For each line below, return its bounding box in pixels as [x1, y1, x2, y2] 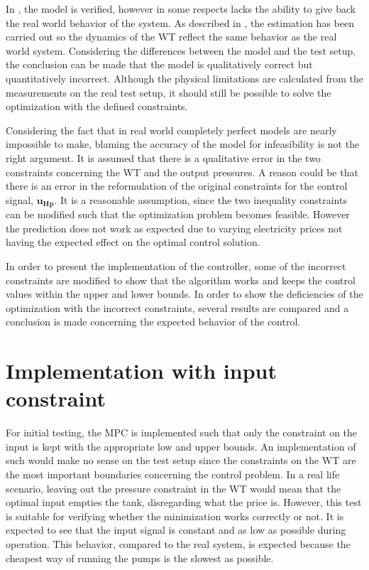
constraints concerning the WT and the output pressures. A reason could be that [6, 164, 358, 179]
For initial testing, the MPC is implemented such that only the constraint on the [6, 425, 358, 440]
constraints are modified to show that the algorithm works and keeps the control [6, 272, 356, 287]
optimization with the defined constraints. [6, 99, 188, 114]
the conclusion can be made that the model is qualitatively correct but [6, 57, 313, 72]
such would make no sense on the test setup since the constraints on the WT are [6, 453, 356, 468]
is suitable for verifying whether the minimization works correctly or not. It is [6, 508, 344, 523]
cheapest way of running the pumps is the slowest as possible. [6, 550, 274, 565]
